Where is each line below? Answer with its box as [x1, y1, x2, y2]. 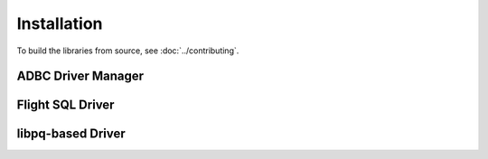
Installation [16, 14, 103, 33]
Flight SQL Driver [16, 98, 115, 113]
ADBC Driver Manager [16, 69, 145, 84]
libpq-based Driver [16, 126, 126, 142]
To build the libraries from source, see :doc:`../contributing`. [16, 45, 239, 56]
